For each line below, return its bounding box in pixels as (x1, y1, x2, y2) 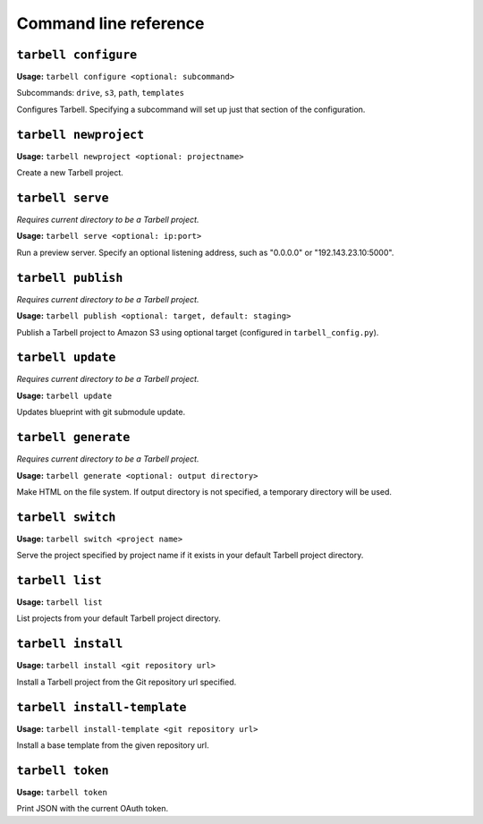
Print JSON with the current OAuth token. (16, 803, 169, 814)
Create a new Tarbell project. (16, 167, 124, 178)
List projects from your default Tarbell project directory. (16, 613, 221, 624)
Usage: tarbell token (16, 786, 107, 797)
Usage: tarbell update (16, 390, 113, 401)
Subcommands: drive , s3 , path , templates (16, 88, 185, 98)
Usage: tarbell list (16, 597, 103, 607)
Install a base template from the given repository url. (16, 740, 209, 751)
